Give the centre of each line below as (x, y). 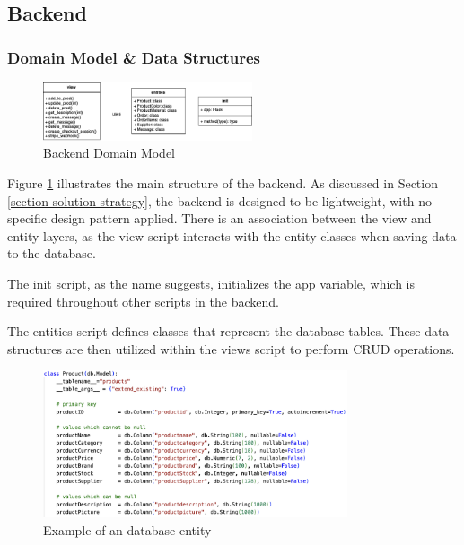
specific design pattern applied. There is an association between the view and (219, 218)
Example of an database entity (127, 529)
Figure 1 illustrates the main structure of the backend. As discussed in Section (223, 183)
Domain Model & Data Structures (134, 57)
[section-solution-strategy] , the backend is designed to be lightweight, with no (219, 200)
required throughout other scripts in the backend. (143, 301)
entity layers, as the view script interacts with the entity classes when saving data (232, 235)
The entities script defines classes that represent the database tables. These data (228, 331)
